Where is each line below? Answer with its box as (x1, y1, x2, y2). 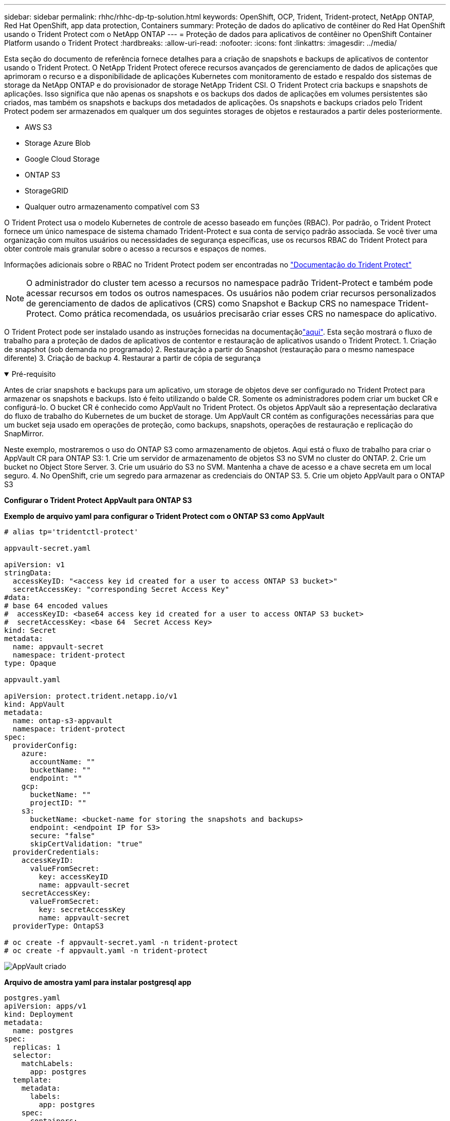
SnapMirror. (4, 429, 44, 438)
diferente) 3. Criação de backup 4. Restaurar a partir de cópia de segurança (4, 354, 261, 362)
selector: (12, 1051, 52, 1059)
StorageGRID (25, 186, 69, 195)
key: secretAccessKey (39, 905, 126, 914)
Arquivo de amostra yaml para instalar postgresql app (4, 978, 192, 987)
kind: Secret (4, 626, 57, 634)
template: (12, 1076, 52, 1084)
